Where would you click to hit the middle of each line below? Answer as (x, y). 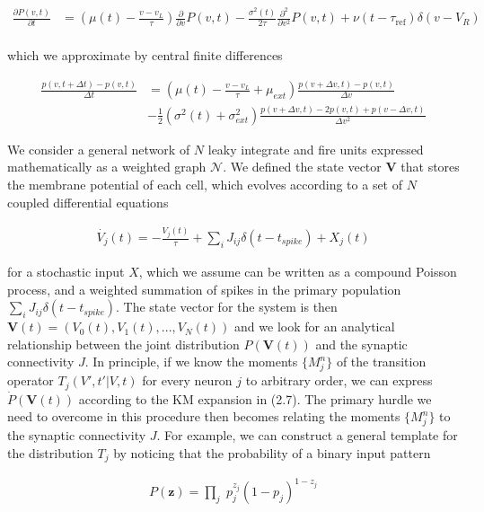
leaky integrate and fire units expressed (316, 149)
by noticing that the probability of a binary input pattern (272, 452)
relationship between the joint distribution (123, 344)
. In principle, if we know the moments (191, 362)
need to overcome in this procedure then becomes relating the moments (204, 416)
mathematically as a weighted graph (107, 167)
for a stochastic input (66, 272)
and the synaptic (361, 344)
